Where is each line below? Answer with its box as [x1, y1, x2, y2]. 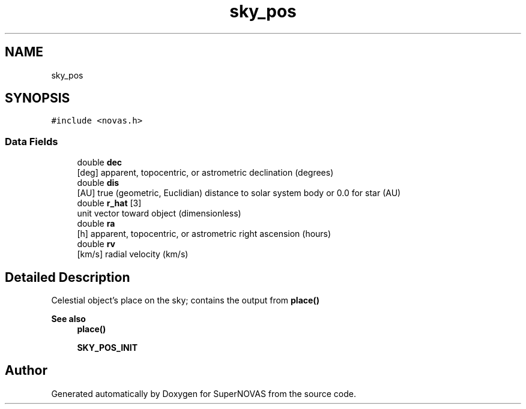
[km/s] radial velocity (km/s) [77, 249, 189, 260]
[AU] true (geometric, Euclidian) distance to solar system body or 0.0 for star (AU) [77, 188, 401, 199]
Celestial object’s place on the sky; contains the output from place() [51, 295, 319, 306]
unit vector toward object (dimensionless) [77, 208, 241, 219]
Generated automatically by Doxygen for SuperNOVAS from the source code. [51, 388, 356, 399]
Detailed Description [5, 269, 130, 285]
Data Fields [5, 135, 58, 148]
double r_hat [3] [77, 198, 142, 209]
